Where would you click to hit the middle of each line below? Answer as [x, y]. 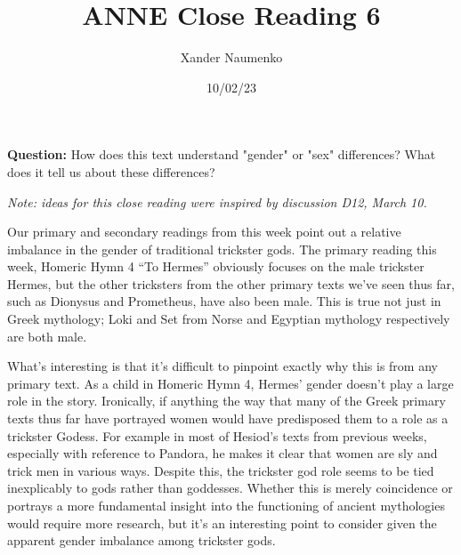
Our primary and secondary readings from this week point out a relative [204, 232]
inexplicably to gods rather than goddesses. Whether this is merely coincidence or [230, 488]
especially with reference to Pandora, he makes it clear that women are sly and [222, 453]
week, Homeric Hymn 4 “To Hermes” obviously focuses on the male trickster [216, 266]
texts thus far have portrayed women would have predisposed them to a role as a [228, 418]
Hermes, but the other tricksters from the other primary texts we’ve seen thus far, [231, 283]
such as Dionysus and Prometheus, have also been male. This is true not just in [224, 301]
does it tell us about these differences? [111, 171]
